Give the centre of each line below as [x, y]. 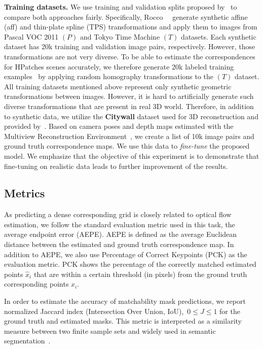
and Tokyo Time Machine [120, 36]
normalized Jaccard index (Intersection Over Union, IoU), [94, 311]
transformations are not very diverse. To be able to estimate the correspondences [130, 56]
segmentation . [27, 341]
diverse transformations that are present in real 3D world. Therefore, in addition [129, 106]
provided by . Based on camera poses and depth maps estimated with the [119, 126]
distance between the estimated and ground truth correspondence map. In [119, 244]
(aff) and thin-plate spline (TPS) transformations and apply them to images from [131, 27]
